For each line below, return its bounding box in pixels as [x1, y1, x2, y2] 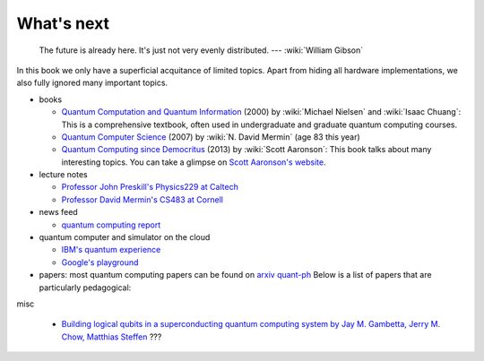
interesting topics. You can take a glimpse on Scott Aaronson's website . [61, 157, 326, 168]
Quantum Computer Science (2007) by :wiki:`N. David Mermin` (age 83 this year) [61, 131, 360, 142]
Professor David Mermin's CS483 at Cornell [61, 193, 224, 205]
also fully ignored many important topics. [16, 77, 169, 89]
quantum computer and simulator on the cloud [39, 232, 211, 243]
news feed [39, 207, 78, 218]
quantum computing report [61, 219, 161, 230]
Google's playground [61, 256, 139, 268]
